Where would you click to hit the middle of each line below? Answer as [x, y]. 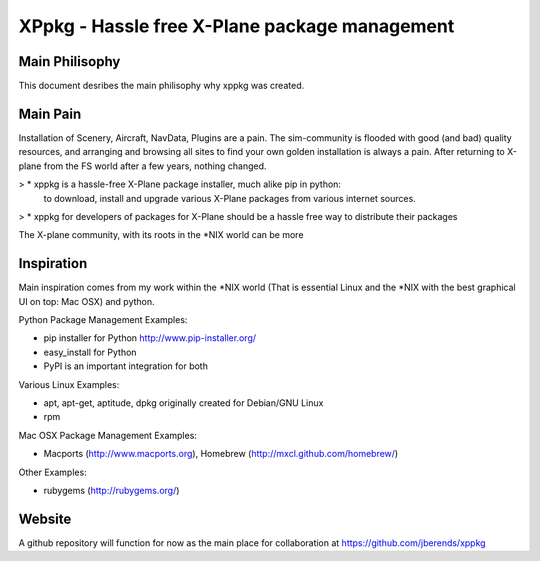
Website [45, 518]
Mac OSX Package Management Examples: [107, 435]
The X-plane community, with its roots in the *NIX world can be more [161, 235]
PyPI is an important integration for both [126, 366]
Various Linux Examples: [69, 384]
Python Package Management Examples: [103, 319]
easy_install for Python [90, 352]
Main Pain [50, 113]
